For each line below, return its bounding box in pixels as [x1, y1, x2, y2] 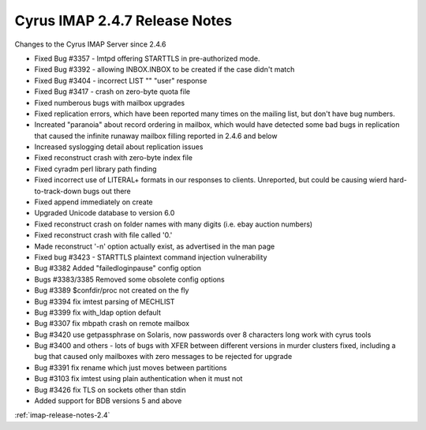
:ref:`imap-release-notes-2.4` [14, 410, 110, 420]
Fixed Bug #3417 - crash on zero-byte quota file [34, 87, 191, 96]
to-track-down [34, 186, 82, 196]
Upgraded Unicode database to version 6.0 [34, 208, 175, 218]
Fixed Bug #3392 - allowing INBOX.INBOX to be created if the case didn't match [34, 65, 295, 74]
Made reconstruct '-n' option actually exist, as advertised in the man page [34, 241, 275, 251]
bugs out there [83, 186, 132, 196]
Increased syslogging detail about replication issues [34, 142, 204, 151]
